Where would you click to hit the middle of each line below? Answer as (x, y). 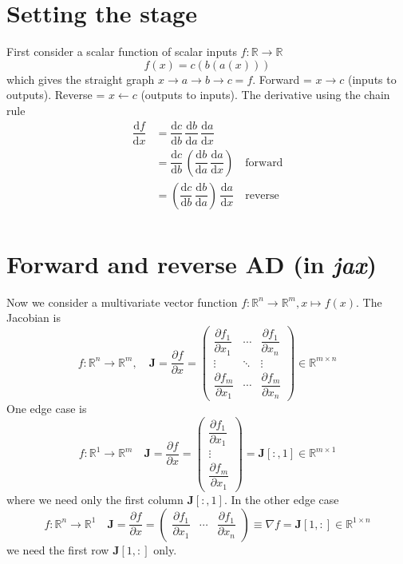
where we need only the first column (95, 499)
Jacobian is (34, 318)
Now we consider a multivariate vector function (122, 302)
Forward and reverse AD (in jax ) (192, 264)
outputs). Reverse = (56, 95)
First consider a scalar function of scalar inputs (122, 52)
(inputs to (372, 79)
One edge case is (47, 409)
